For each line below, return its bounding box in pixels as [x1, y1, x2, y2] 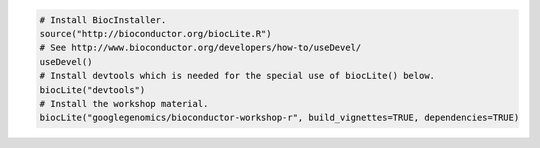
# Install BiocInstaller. [39, 14, 167, 25]
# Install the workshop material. [39, 98, 209, 109]
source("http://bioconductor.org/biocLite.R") [39, 28, 272, 39]
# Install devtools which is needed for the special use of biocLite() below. [39, 70, 435, 82]
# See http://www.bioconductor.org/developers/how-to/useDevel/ [39, 42, 362, 54]
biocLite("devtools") [39, 84, 146, 95]
